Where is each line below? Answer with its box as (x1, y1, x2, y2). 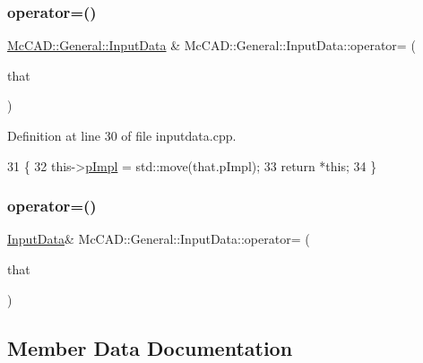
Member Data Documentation (7, 333, 293, 361)
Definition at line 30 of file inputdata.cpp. (7, 126, 237, 144)
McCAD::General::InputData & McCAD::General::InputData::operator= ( (7, 36, 416, 55)
